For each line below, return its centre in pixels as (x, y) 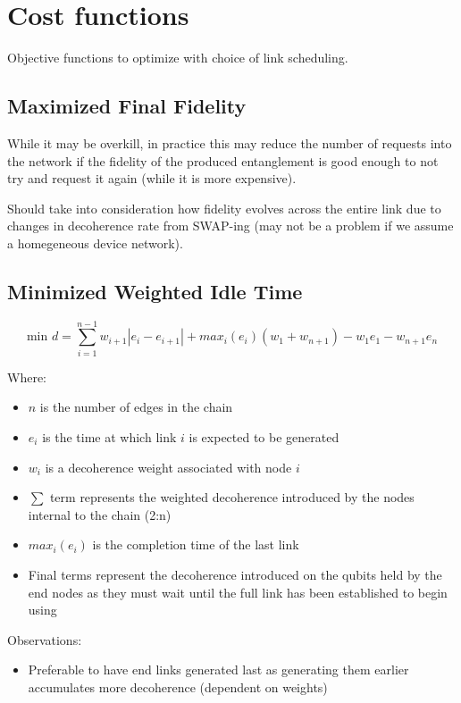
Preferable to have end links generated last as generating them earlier (218, 670)
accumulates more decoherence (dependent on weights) (178, 686)
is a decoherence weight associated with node (168, 467)
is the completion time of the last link (196, 544)
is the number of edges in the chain (136, 407)
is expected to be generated (264, 437)
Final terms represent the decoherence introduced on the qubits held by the (235, 574)
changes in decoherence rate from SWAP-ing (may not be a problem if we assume (230, 226)
